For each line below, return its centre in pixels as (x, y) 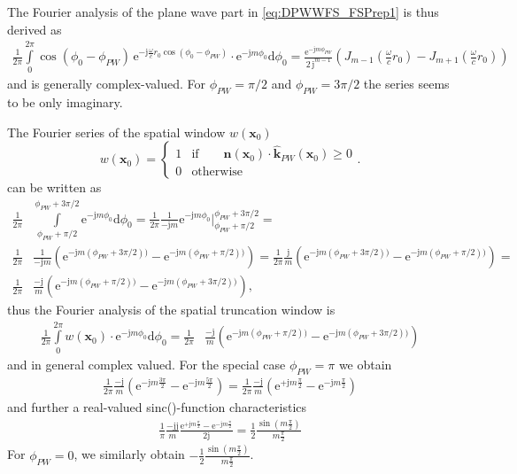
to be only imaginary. (65, 102)
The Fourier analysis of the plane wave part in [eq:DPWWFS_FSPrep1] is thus (223, 12)
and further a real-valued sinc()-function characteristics (157, 406)
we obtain (365, 364)
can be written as (54, 187)
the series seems (406, 84)
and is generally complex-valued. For (106, 84)
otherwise (217, 172)
